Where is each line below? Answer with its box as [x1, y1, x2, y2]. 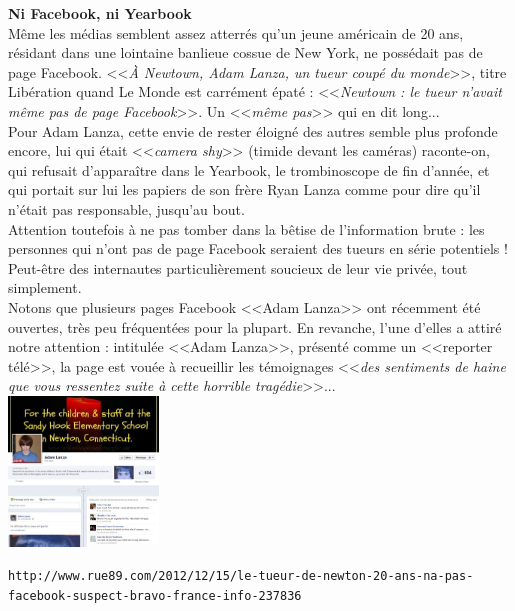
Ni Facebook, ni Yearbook [8, 3, 192, 23]
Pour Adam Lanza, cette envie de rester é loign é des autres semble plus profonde [8, 120, 498, 141]
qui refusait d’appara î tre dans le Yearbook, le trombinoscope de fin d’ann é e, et [8, 159, 490, 180]
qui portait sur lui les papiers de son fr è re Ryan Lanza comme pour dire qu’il [8, 179, 481, 200]
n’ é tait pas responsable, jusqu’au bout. [8, 198, 245, 219]
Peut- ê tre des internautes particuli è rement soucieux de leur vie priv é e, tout [8, 257, 468, 278]
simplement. [8, 277, 82, 298]
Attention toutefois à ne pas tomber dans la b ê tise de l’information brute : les [8, 218, 485, 239]
